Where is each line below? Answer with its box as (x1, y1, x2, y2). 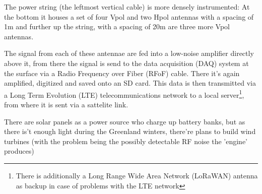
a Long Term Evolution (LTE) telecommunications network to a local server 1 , (4, 88, 244, 100)
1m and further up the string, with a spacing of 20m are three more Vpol (4, 21, 230, 32)
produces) (4, 146, 34, 156)
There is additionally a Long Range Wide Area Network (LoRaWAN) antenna (16, 170, 258, 180)
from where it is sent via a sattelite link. (4, 99, 128, 109)
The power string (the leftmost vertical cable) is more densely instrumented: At (4, 2, 250, 12)
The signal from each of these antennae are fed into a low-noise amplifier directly (4, 48, 254, 58)
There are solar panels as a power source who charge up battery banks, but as (4, 116, 245, 126)
